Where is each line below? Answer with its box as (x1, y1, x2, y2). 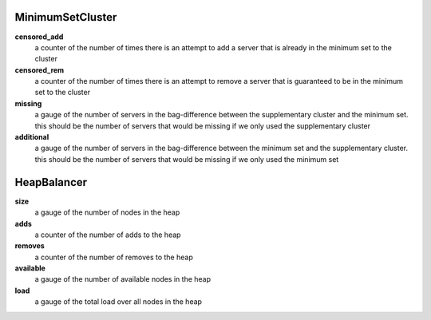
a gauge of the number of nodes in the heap (34, 207, 180, 217)
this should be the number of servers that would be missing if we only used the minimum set (34, 154, 339, 164)
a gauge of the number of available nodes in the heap (34, 275, 212, 284)
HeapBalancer (14, 176, 88, 189)
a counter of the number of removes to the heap (34, 252, 193, 262)
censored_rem (14, 65, 65, 75)
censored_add (14, 32, 64, 41)
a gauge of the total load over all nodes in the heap (34, 297, 203, 306)
